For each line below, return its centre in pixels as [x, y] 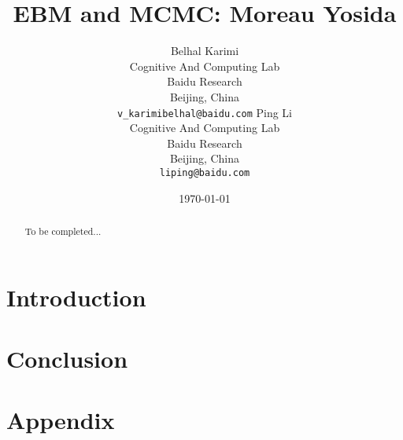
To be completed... [63, 231]
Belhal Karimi [205, 51]
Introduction [76, 297]
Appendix [61, 420]
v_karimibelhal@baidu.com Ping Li [205, 112]
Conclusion [67, 359]
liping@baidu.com [205, 172]
